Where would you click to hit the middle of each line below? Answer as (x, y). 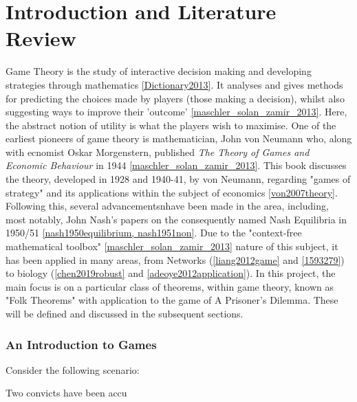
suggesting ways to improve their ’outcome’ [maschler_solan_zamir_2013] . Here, (176, 112)
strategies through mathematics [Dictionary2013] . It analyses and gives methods (174, 84)
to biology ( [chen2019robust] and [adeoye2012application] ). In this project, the (171, 273)
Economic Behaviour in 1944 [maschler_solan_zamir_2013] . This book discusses (176, 165)
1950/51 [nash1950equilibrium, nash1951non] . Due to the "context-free (154, 233)
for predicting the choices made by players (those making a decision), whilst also (175, 98)
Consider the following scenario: (73, 369)
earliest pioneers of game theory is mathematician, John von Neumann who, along (179, 138)
